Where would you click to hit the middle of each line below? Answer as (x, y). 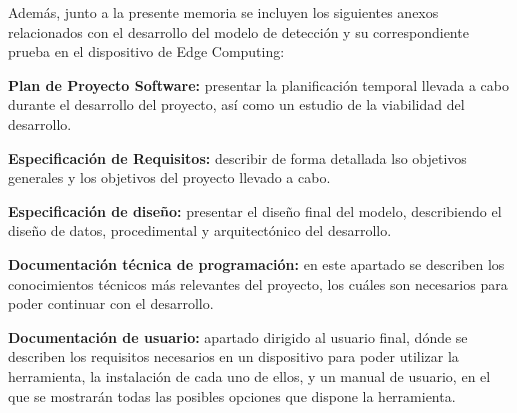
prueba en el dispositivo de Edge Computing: (146, 51)
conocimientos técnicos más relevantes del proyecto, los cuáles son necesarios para (258, 283)
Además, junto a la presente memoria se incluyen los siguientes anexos (223, 12)
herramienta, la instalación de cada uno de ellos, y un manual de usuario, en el (249, 375)
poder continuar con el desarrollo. (111, 303)
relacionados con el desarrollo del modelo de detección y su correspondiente (238, 31)
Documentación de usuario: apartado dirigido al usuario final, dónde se (238, 336)
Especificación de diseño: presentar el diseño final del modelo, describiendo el (255, 210)
